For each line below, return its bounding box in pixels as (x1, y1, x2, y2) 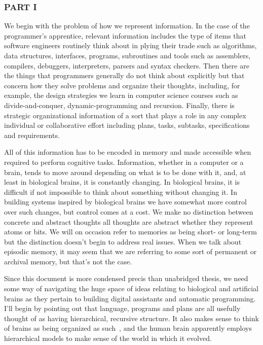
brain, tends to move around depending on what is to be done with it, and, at (4, 166, 246, 177)
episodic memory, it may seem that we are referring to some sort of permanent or (4, 246, 257, 257)
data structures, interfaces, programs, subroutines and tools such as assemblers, (4, 50, 251, 60)
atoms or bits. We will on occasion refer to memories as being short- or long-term (4, 226, 257, 237)
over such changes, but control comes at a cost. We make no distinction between (4, 206, 253, 217)
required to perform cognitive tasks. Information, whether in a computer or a (4, 156, 244, 167)
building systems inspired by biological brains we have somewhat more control (4, 196, 247, 207)
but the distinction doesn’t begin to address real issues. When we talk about (4, 236, 242, 247)
